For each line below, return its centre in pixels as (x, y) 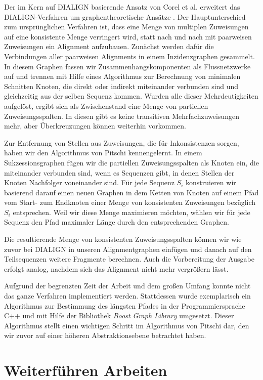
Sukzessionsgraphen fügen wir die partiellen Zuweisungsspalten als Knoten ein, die (131, 162)
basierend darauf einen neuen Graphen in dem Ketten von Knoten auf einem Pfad (131, 192)
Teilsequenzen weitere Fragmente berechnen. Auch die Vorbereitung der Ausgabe (129, 259)
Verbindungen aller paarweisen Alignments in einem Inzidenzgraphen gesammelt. (129, 56)
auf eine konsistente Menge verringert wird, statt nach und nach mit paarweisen (128, 36)
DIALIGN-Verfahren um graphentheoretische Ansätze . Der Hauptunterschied (125, 16)
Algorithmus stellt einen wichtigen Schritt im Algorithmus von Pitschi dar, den (127, 325)
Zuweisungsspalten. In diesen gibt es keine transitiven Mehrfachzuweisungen (122, 116)
